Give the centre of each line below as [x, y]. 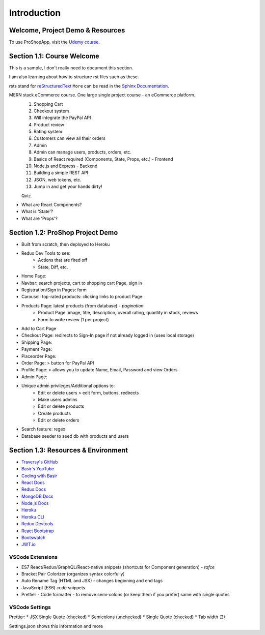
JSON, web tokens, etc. [57, 180]
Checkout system [51, 111]
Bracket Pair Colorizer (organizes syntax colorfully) [73, 574]
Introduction [35, 13]
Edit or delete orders [59, 420]
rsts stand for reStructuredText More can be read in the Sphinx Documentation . [89, 86]
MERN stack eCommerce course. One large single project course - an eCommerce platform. [102, 95]
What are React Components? [52, 205]
